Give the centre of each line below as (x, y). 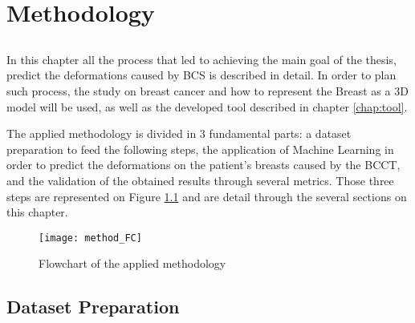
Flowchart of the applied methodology (132, 263)
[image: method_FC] (90, 238)
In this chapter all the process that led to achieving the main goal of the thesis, (201, 59)
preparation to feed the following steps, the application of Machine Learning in (200, 149)
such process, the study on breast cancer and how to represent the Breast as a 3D (207, 90)
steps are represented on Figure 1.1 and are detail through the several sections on (207, 196)
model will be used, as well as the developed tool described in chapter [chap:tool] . (207, 106)
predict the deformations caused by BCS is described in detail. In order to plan (201, 75)
